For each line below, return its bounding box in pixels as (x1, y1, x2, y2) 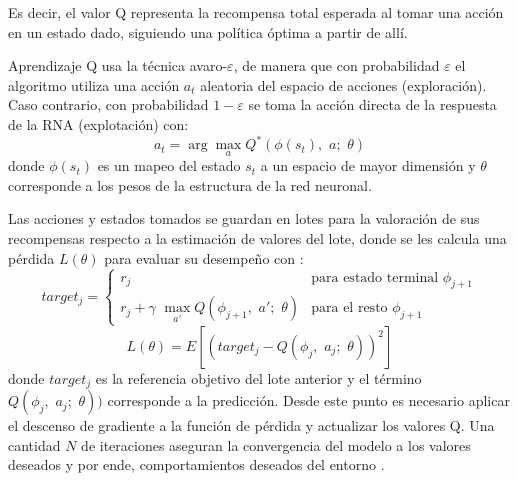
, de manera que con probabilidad (233, 55, 440, 76)
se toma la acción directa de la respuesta (248, 94, 497, 115)
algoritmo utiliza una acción (8, 74, 180, 95)
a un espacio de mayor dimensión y (260, 155, 476, 176)
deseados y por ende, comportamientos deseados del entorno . (8, 454, 385, 475)
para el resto (311, 301, 388, 316)
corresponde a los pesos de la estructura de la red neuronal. (8, 174, 372, 195)
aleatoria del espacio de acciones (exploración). (200, 74, 487, 95)
